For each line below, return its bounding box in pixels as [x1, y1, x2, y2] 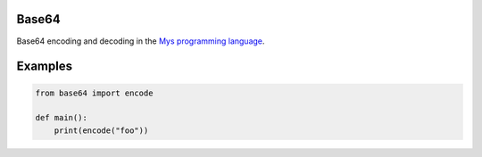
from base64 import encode [35, 87, 154, 98]
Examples [16, 59, 73, 74]
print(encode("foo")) [54, 125, 149, 136]
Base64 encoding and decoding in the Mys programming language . [16, 36, 265, 46]
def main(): [35, 112, 88, 123]
